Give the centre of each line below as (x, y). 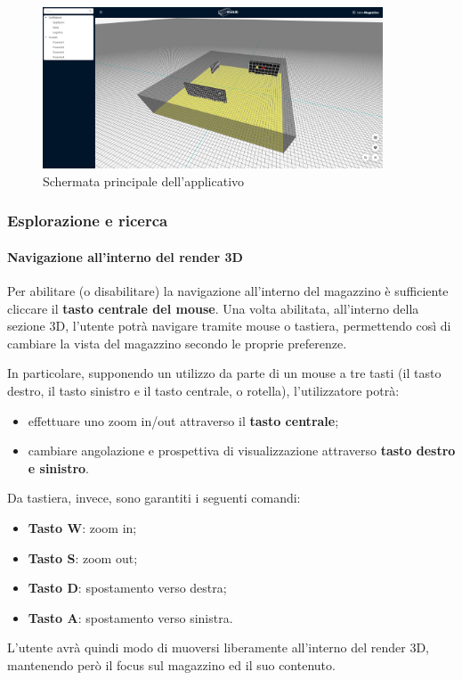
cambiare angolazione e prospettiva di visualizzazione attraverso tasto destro (242, 451)
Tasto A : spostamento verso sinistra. (130, 617)
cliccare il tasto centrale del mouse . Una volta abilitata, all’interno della (213, 308)
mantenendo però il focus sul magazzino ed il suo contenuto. (171, 665)
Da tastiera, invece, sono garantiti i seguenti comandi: (154, 498)
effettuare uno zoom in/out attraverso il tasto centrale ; (183, 420)
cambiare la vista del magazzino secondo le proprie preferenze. (177, 343)
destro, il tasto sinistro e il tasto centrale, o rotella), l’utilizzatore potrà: (203, 391)
